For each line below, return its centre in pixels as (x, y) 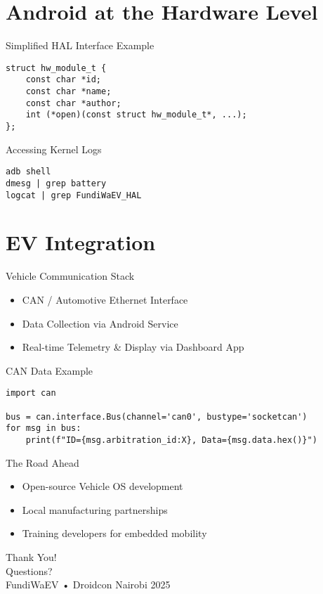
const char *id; (64, 80)
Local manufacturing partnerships (95, 509)
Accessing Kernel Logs (54, 149)
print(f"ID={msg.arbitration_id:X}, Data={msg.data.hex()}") (171, 440)
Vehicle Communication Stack (70, 276)
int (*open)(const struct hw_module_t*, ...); (136, 115)
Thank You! (31, 556)
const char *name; (68, 92)
